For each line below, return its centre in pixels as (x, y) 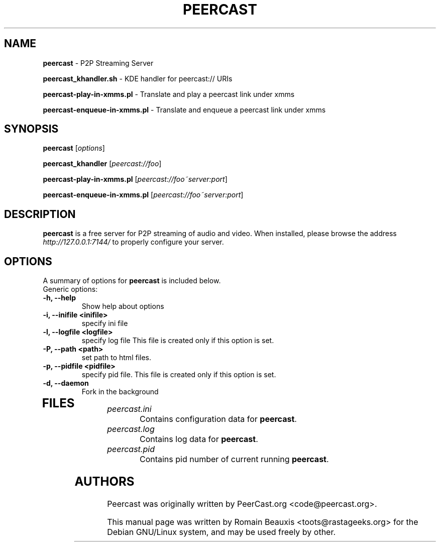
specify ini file (105, 323)
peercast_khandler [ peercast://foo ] (102, 164)
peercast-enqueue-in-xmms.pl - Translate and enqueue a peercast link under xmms (184, 110)
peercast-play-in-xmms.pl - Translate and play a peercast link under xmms (169, 94)
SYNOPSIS (31, 129)
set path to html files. (117, 358)
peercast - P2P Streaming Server (98, 63)
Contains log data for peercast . (199, 439)
